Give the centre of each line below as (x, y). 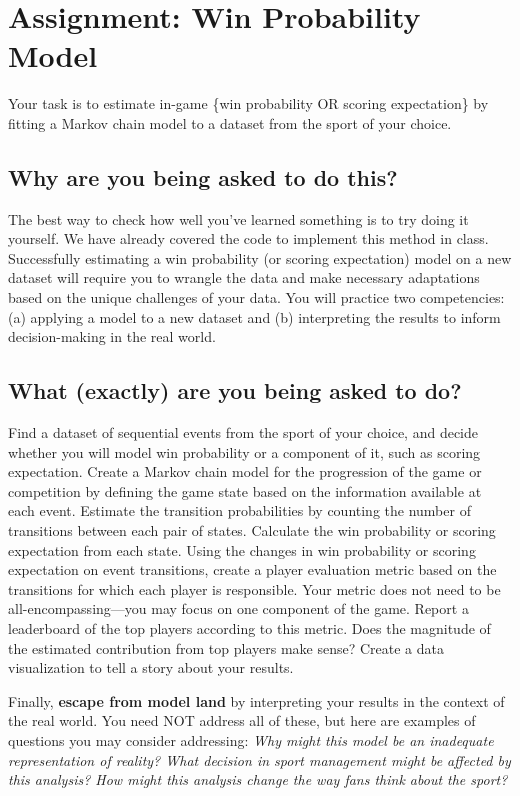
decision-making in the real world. (112, 336)
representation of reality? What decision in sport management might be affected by (259, 759)
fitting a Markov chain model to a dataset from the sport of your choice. (230, 122)
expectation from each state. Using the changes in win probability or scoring (242, 549)
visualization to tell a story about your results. (151, 667)
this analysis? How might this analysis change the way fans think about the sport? (258, 779)
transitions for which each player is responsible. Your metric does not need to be (254, 588)
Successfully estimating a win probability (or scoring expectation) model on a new (260, 257)
